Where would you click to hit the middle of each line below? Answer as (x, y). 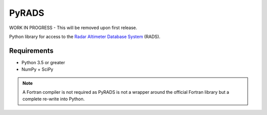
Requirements (31, 51)
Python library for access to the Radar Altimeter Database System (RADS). (85, 37)
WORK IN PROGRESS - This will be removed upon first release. (73, 28)
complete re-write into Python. (54, 99)
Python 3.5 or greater (43, 62)
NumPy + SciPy (38, 70)
